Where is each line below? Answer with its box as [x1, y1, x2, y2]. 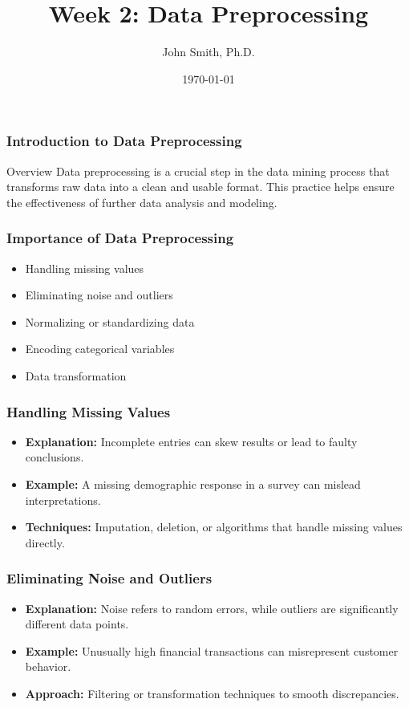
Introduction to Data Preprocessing [6, 131, 242, 151]
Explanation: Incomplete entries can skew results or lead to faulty [25, 433, 358, 449]
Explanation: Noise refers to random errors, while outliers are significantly [25, 599, 399, 616]
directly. [25, 534, 65, 551]
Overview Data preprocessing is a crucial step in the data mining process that [6, 162, 390, 179]
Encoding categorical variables [25, 340, 175, 357]
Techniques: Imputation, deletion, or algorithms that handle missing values [25, 518, 403, 535]
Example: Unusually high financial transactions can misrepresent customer [25, 642, 399, 659]
